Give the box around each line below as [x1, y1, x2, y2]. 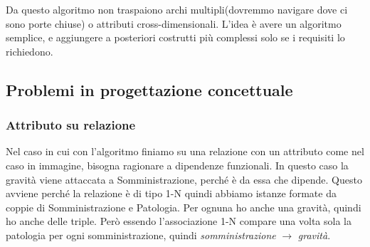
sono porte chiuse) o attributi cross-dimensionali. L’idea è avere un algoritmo [6, 16, 342, 31]
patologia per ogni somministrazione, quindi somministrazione [6, 227, 276, 242]
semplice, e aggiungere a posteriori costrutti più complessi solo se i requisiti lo [6, 30, 345, 45]
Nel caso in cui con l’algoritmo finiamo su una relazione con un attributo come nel [6, 144, 364, 159]
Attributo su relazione [6, 116, 136, 134]
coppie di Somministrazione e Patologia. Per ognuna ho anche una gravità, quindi [6, 199, 361, 214]
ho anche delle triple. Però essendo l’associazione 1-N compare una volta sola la [6, 214, 351, 228]
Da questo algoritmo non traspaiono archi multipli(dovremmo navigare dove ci [6, 2, 348, 16]
